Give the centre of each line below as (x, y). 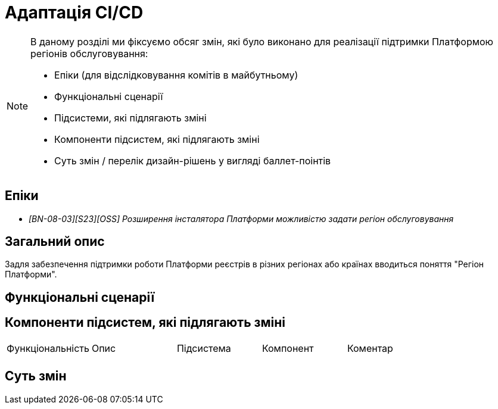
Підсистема (204, 348)
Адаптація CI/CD (74, 13)
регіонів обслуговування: (89, 53)
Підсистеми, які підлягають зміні (130, 118)
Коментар (370, 348)
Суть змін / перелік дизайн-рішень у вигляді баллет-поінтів (193, 160)
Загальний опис (55, 242)
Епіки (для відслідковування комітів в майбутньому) (176, 75)
